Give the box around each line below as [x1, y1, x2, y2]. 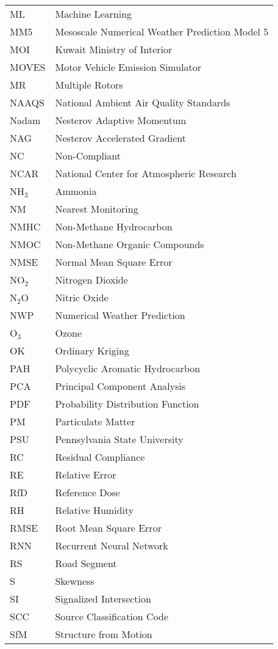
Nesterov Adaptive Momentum [55, 113, 187, 127]
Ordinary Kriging [55, 343, 129, 358]
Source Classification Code [55, 609, 169, 623]
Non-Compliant [55, 148, 121, 163]
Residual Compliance [55, 450, 145, 464]
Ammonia [55, 184, 97, 198]
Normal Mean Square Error [55, 255, 173, 269]
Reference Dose [55, 485, 120, 499]
